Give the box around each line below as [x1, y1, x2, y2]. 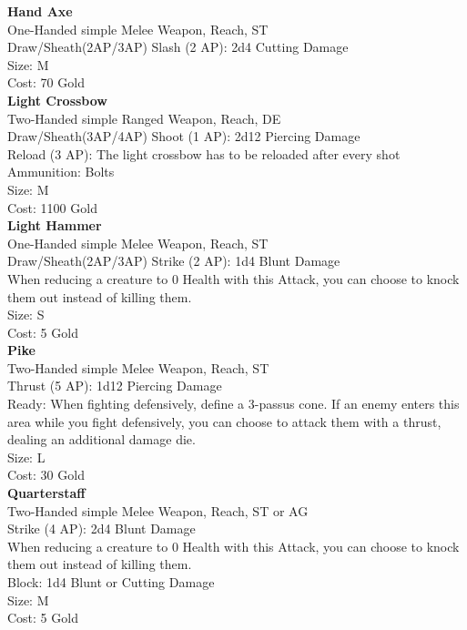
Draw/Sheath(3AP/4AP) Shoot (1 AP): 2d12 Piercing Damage [7, 127, 360, 146]
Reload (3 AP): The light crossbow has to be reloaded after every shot [7, 144, 401, 163]
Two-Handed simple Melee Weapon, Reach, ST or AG [7, 501, 309, 520]
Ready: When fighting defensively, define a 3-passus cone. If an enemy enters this [7, 394, 460, 413]
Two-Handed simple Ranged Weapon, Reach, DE [7, 108, 281, 127]
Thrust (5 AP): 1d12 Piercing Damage [7, 376, 222, 395]
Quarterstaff [7, 483, 86, 503]
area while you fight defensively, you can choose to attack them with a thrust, [7, 412, 442, 431]
